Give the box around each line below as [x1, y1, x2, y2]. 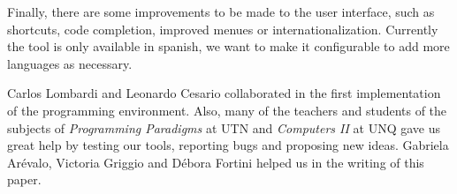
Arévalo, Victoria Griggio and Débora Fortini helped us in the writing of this [7, 153, 424, 171]
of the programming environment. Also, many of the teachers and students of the [7, 101, 447, 119]
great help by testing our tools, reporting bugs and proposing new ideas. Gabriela [7, 136, 449, 154]
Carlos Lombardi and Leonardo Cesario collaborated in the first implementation [7, 84, 441, 102]
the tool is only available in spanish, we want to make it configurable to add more [7, 37, 450, 56]
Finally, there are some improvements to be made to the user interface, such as [7, 3, 435, 20]
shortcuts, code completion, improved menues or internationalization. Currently [7, 19, 438, 38]
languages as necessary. [7, 54, 133, 72]
